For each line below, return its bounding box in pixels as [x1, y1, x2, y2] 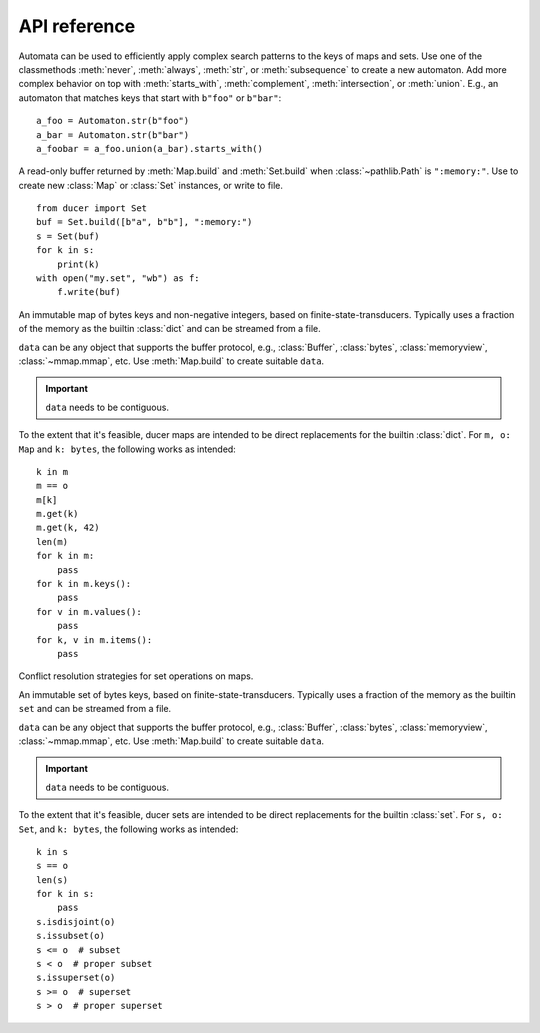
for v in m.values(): [36, 606, 142, 617]
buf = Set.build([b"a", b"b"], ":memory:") [36, 216, 253, 228]
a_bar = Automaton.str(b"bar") [36, 129, 190, 140]
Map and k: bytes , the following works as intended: [18, 443, 237, 455]
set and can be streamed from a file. [18, 703, 172, 715]
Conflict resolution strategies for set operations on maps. [18, 670, 254, 682]
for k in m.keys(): [36, 578, 132, 590]
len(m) [36, 536, 69, 547]
